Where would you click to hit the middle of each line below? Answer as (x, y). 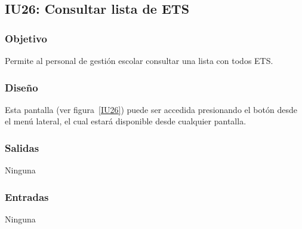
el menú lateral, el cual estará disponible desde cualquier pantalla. (126, 121)
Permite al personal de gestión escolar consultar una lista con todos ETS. (139, 60)
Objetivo (26, 38)
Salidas (22, 147)
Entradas (27, 196)
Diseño (21, 87)
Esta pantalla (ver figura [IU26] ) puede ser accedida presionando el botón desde (151, 109)
